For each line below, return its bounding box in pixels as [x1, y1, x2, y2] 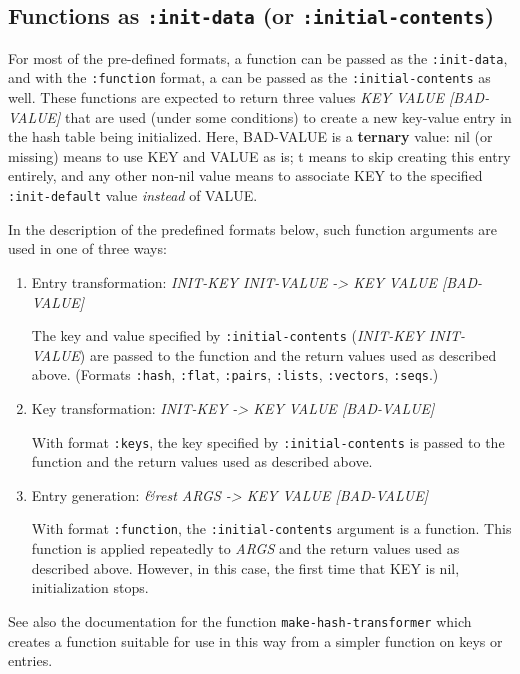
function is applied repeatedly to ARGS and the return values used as [31, 538, 460, 559]
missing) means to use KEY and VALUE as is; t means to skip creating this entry [8, 145, 511, 166]
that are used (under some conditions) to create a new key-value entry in [65, 106, 512, 127]
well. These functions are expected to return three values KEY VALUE [8, 87, 445, 108]
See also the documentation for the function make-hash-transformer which [8, 610, 472, 631]
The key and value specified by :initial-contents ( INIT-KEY [31, 325, 424, 346]
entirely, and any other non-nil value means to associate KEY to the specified [8, 165, 483, 186]
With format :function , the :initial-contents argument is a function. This [31, 518, 512, 539]
